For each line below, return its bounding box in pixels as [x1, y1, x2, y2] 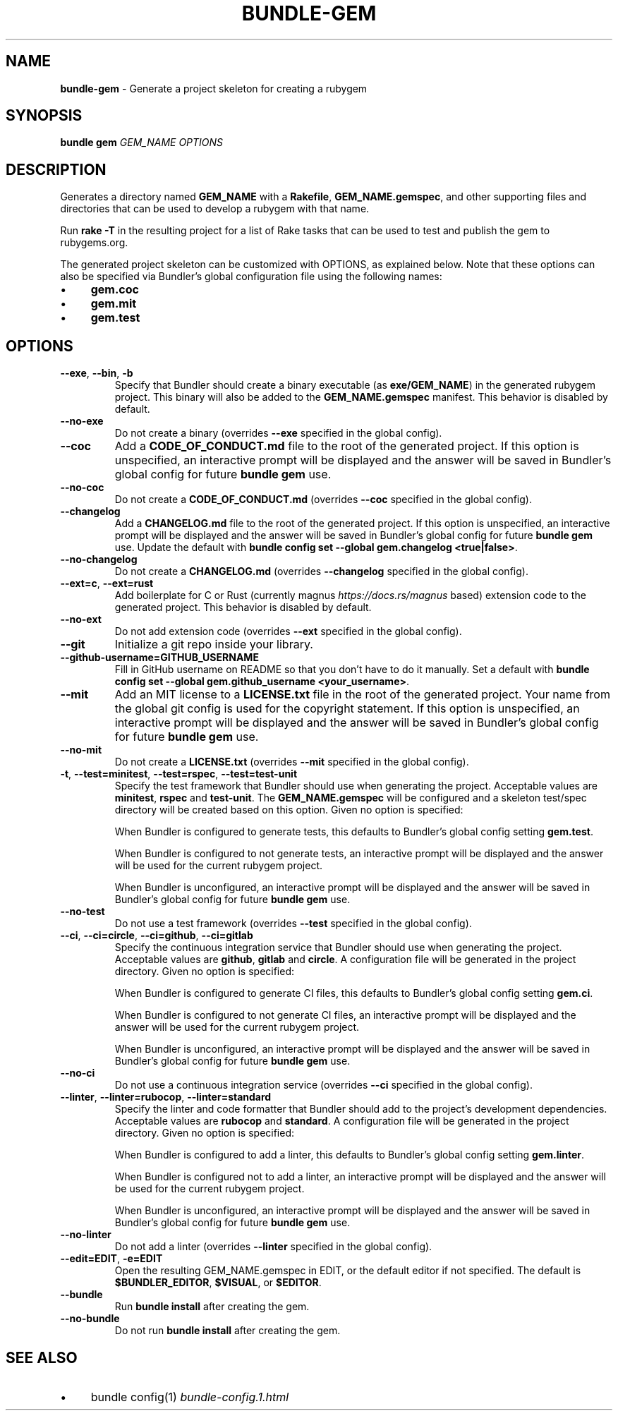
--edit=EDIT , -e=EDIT [60, 1252, 163, 1265]
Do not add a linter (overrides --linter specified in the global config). [114, 1240, 432, 1253]
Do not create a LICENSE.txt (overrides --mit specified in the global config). [114, 756, 469, 768]
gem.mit [90, 296, 137, 311]
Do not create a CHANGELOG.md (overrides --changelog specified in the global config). [114, 565, 528, 578]
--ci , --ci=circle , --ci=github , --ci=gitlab [60, 929, 253, 942]
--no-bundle [60, 1312, 120, 1325]
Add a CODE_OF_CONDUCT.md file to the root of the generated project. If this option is [114, 439, 579, 454]
